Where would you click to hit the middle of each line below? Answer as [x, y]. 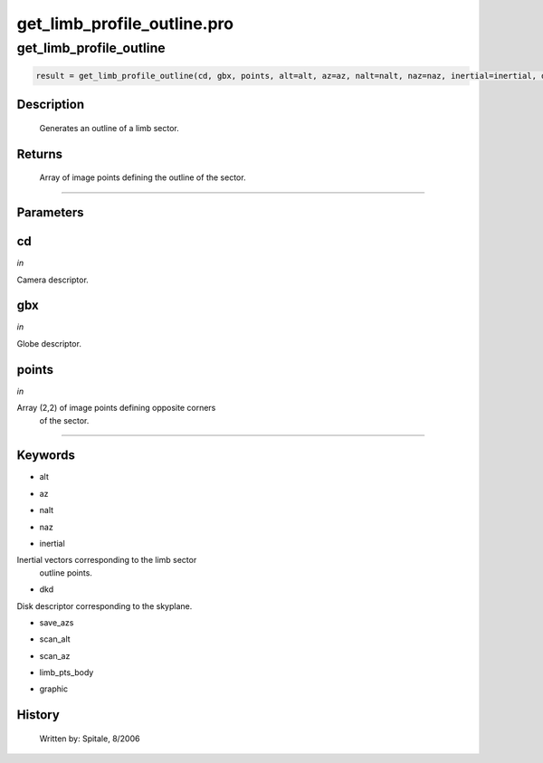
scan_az [55, 655]
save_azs [57, 622]
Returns [40, 154]
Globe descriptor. [49, 343]
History [38, 715]
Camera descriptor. [53, 280]
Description [51, 105]
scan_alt [55, 639]
